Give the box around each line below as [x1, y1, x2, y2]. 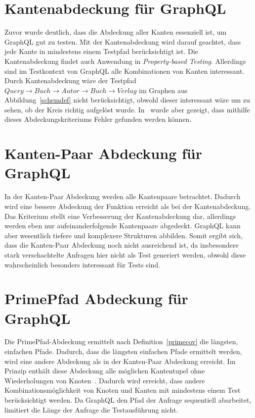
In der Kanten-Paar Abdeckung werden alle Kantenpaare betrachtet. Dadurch [4, 191, 241, 202]
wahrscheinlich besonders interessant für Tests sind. [4, 259, 160, 269]
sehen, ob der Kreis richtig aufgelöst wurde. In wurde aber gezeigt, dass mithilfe [4, 104, 250, 114]
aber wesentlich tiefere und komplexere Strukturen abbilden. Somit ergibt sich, [4, 230, 243, 240]
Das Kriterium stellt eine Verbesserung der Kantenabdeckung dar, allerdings [4, 210, 236, 221]
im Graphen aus [139, 85, 188, 95]
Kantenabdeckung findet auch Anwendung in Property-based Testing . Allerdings [4, 55, 246, 66]
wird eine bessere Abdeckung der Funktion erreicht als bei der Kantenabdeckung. [4, 201, 251, 211]
